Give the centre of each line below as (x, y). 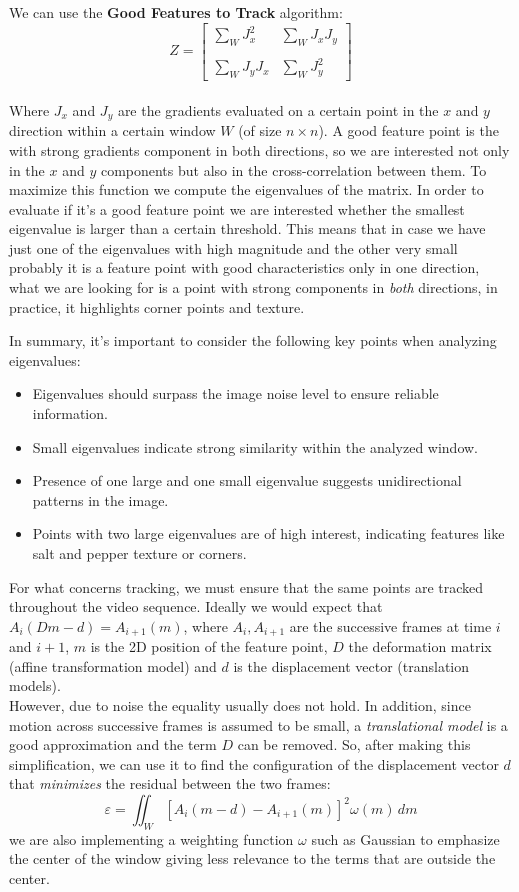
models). (35, 685)
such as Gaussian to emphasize (405, 838)
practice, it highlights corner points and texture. (157, 306)
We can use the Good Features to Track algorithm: (176, 12)
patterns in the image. (100, 499)
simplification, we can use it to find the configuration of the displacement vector (254, 763)
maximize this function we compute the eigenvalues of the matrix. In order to (246, 189)
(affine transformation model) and (113, 665)
